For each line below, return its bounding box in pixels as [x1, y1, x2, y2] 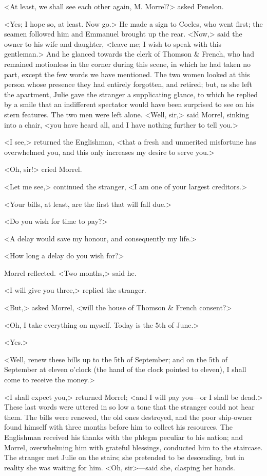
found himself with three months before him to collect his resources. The [4, 421, 233, 432]
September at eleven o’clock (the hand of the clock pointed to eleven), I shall [4, 364, 246, 375]
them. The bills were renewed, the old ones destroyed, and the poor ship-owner [4, 411, 253, 422]
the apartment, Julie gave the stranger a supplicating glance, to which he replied [4, 89, 258, 99]
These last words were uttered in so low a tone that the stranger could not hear [4, 401, 255, 412]
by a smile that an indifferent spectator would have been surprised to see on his [4, 99, 255, 110]
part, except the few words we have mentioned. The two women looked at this [4, 68, 250, 79]
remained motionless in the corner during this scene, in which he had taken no [4, 58, 251, 69]
